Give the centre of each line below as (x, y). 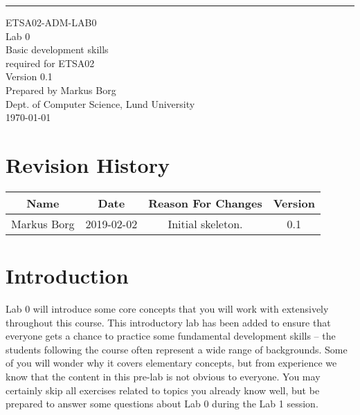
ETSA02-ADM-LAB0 (51, 22)
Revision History (88, 164)
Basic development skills (57, 49)
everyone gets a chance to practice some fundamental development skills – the (171, 336)
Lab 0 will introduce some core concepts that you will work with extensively (167, 308)
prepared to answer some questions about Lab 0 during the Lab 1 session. (162, 404)
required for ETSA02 (50, 63)
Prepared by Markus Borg (61, 90)
